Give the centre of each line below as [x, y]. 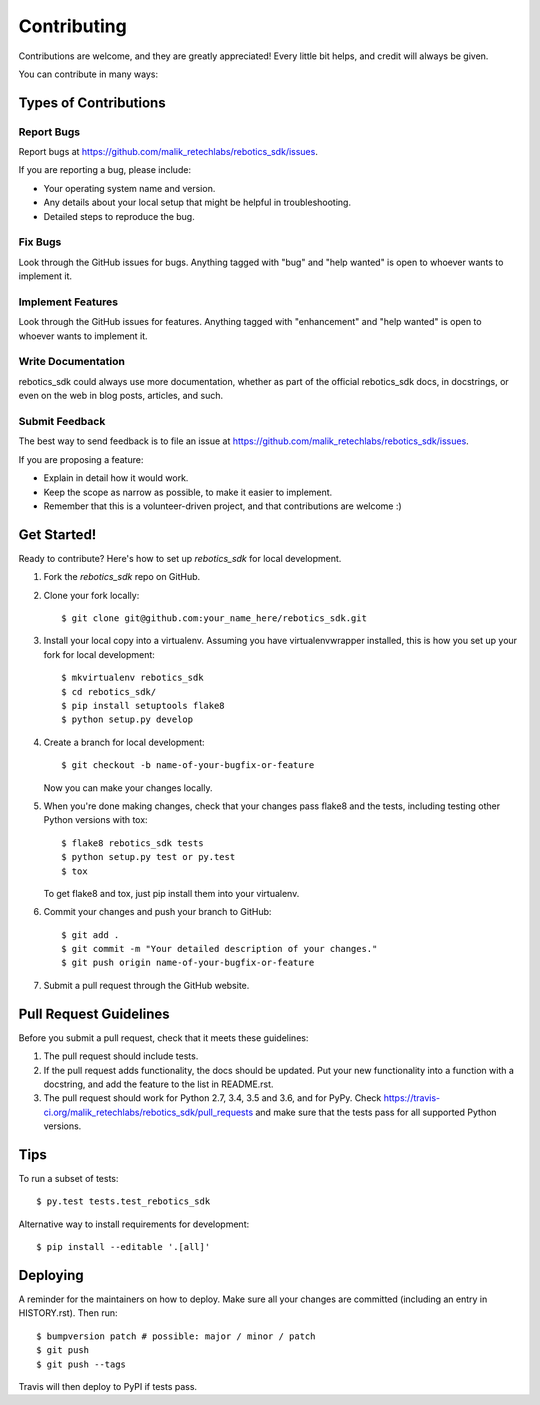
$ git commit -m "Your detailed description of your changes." [219, 949]
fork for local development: [99, 654]
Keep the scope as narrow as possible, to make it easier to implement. [188, 492]
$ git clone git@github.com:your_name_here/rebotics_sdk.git [214, 618]
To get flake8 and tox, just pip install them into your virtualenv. [171, 893]
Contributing [72, 26]
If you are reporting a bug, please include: [105, 170]
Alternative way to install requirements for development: [134, 1224]
